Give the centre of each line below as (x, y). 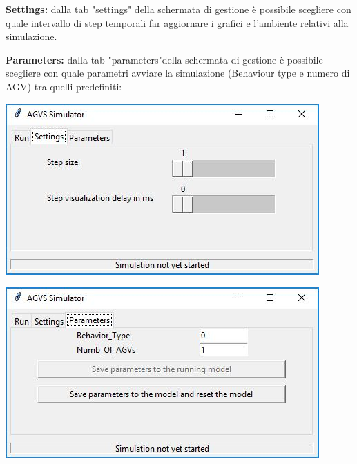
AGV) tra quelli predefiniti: (64, 86)
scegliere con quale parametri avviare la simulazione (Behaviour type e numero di (178, 73)
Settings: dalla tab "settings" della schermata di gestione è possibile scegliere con (178, 9)
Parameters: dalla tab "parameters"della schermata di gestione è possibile (164, 59)
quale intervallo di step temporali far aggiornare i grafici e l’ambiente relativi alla (177, 22)
